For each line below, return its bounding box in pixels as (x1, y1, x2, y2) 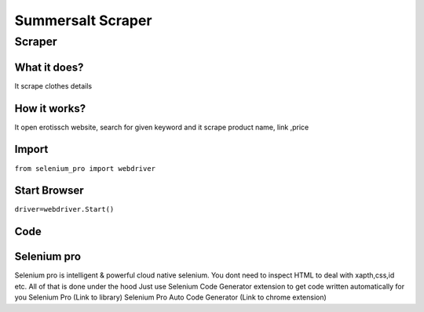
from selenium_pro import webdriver (14, 164, 156, 172)
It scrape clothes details (14, 81, 93, 90)
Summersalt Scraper (14, 12, 152, 29)
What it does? (14, 60, 84, 74)
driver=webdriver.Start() (14, 205, 115, 214)
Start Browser (14, 184, 84, 198)
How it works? (14, 102, 86, 115)
